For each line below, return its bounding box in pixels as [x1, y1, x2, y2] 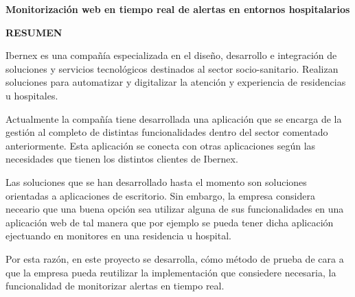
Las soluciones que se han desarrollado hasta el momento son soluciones [5, 174, 307, 189]
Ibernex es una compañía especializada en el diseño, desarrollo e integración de [5, 48, 337, 62]
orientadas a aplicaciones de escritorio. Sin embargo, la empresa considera [5, 188, 315, 202]
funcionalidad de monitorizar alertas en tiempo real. [5, 278, 225, 293]
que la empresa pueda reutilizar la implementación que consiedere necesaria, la [5, 265, 336, 279]
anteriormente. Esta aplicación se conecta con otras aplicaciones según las [5, 138, 316, 152]
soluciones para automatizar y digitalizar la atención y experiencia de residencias [5, 75, 346, 89]
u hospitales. [5, 88, 58, 102]
